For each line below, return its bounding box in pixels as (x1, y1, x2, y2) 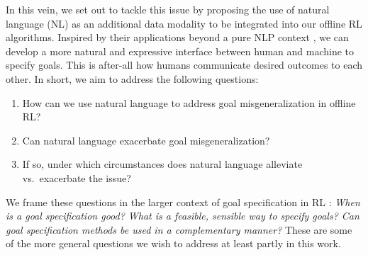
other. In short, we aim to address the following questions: (6, 71, 259, 86)
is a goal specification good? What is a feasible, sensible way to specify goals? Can (6, 208, 359, 223)
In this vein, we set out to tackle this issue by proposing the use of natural (6, 2, 330, 16)
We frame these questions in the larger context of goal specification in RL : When (6, 194, 360, 209)
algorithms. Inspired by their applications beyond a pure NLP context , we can (6, 30, 349, 45)
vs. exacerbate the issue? (22, 170, 131, 185)
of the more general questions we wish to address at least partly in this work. (6, 236, 341, 251)
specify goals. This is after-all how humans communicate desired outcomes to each (6, 57, 362, 72)
